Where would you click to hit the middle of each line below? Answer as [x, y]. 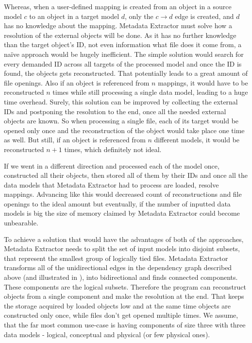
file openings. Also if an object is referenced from [77, 82]
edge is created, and [204, 16]
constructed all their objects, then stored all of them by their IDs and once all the [126, 175]
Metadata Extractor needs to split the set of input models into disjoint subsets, [122, 249]
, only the [139, 16]
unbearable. [21, 223]
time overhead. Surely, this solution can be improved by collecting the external [121, 101]
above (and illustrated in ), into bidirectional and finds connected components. [121, 277]
